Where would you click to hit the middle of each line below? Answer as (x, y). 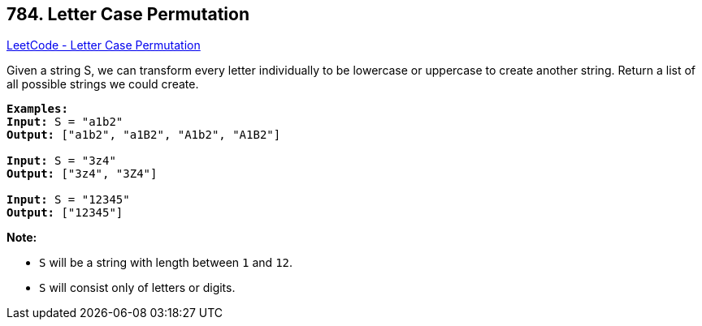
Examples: (37, 109)
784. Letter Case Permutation (128, 14)
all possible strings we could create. (103, 84)
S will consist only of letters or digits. (137, 288)
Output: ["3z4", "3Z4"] (82, 174)
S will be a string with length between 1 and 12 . (166, 263)
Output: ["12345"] (65, 213)
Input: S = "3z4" (61, 161)
